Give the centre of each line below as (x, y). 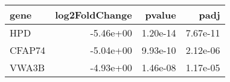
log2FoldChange (94, 15)
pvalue (161, 15)
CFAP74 (28, 50)
